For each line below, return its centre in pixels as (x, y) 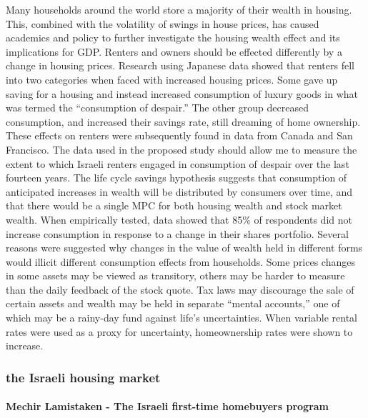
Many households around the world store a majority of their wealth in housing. (179, 9)
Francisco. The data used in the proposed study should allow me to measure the (181, 149)
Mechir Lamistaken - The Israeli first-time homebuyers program (168, 406)
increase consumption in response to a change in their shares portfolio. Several (177, 233)
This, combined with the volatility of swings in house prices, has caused (163, 23)
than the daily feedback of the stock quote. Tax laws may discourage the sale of (180, 289)
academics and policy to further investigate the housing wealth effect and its (173, 38)
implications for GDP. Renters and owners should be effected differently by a (174, 51)
